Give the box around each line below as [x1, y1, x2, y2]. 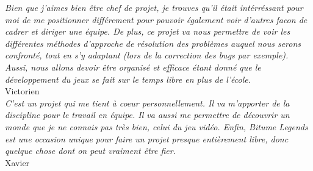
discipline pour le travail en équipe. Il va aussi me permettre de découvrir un [5, 108, 290, 121]
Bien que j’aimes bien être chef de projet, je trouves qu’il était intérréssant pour [5, 1, 303, 13]
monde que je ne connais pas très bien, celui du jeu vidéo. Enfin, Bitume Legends [5, 120, 308, 133]
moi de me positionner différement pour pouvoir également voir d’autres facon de [5, 13, 308, 26]
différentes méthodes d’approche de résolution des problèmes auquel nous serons [5, 37, 301, 49]
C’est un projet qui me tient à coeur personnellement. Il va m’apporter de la [5, 96, 290, 109]
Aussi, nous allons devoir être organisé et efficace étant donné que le [5, 60, 261, 73]
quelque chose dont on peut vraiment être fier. [5, 144, 176, 157]
